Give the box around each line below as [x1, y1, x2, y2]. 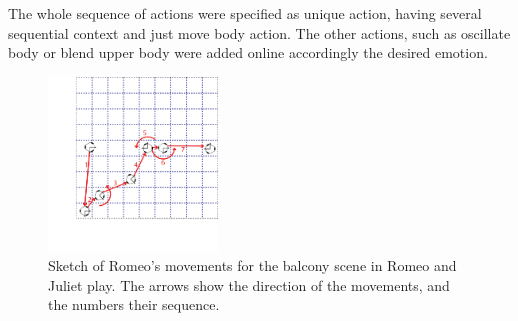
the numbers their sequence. [48, 294, 220, 315]
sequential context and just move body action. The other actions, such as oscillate [8, 22, 511, 43]
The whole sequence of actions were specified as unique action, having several [8, 3, 482, 23]
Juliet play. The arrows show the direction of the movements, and [48, 274, 450, 295]
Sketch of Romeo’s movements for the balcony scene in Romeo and [48, 255, 457, 276]
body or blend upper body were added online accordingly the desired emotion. [8, 42, 488, 63]
